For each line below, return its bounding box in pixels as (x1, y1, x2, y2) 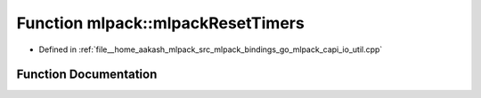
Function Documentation (16, 67, 158, 82)
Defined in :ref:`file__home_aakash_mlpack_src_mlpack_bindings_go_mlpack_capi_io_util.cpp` (38, 44, 383, 55)
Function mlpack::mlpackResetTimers (16, 13, 305, 33)
